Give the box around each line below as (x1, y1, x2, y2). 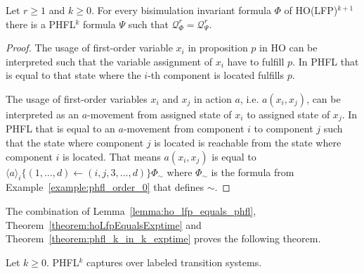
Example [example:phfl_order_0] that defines (6, 180, 204, 194)
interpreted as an (6, 106, 79, 121)
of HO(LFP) (284, 3, 338, 17)
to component (254, 121, 313, 136)
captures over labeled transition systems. (86, 254, 262, 269)
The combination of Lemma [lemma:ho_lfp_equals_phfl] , (6, 204, 256, 218)
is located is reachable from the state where (154, 135, 342, 150)
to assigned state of (247, 106, 330, 121)
